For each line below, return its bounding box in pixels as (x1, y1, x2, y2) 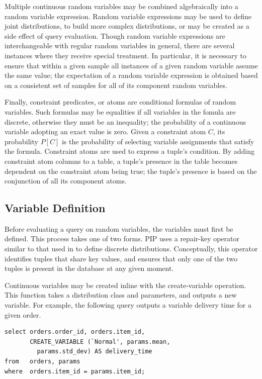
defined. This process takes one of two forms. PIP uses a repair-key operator (5, 233, 240, 244)
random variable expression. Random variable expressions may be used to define (5, 11, 252, 21)
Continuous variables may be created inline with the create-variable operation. (5, 279, 246, 290)
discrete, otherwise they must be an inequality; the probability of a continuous (5, 116, 246, 127)
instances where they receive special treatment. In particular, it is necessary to (5, 50, 246, 60)
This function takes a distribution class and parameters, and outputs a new (5, 290, 237, 300)
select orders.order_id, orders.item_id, (5, 328, 145, 336)
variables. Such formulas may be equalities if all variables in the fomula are (5, 106, 236, 117)
